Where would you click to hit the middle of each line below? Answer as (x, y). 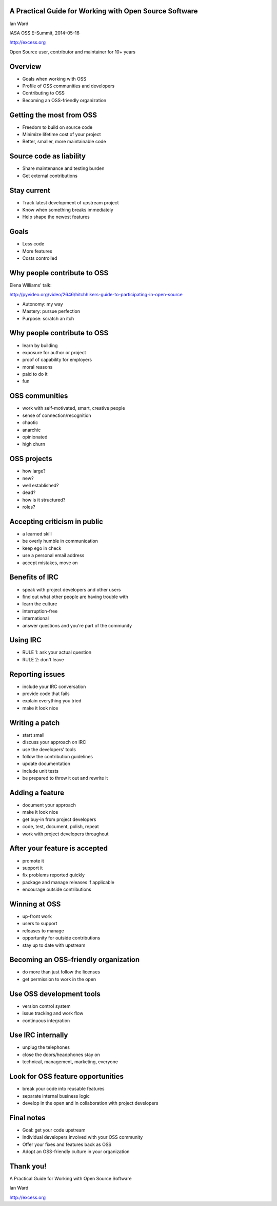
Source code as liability (48, 156)
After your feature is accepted (58, 848)
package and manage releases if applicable (68, 882)
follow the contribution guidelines (58, 756)
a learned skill (37, 534)
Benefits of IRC (34, 577)
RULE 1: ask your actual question (57, 653)
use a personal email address (53, 556)
